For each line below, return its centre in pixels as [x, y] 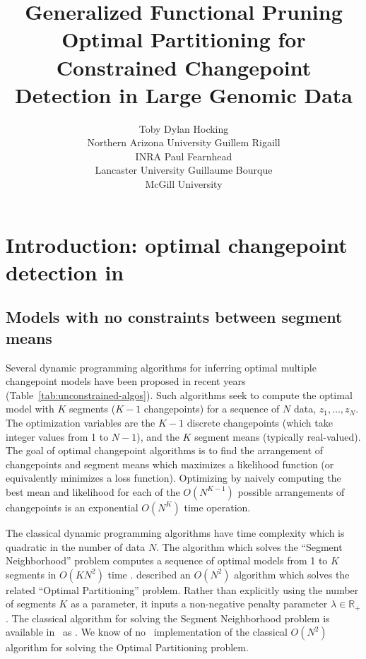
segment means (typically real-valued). [278, 436]
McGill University [184, 184]
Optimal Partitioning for [184, 39]
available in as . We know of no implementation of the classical [147, 632]
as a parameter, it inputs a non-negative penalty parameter [199, 604]
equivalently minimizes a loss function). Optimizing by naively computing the [173, 478]
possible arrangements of [291, 491]
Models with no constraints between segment [174, 317]
